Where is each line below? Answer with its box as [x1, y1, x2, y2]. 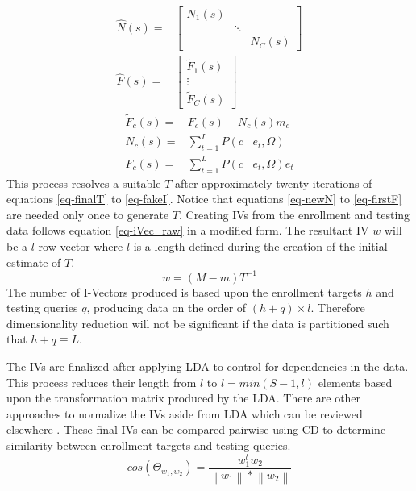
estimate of [6, 253, 61, 270]
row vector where [38, 237, 123, 254]
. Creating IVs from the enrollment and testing [178, 206, 410, 223]
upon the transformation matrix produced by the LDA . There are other [6, 389, 361, 406]
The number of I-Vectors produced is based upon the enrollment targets [6, 283, 362, 300]
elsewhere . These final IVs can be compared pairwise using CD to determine [6, 421, 386, 438]
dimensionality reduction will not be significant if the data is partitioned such [6, 314, 389, 331]
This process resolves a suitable [6, 174, 161, 191]
